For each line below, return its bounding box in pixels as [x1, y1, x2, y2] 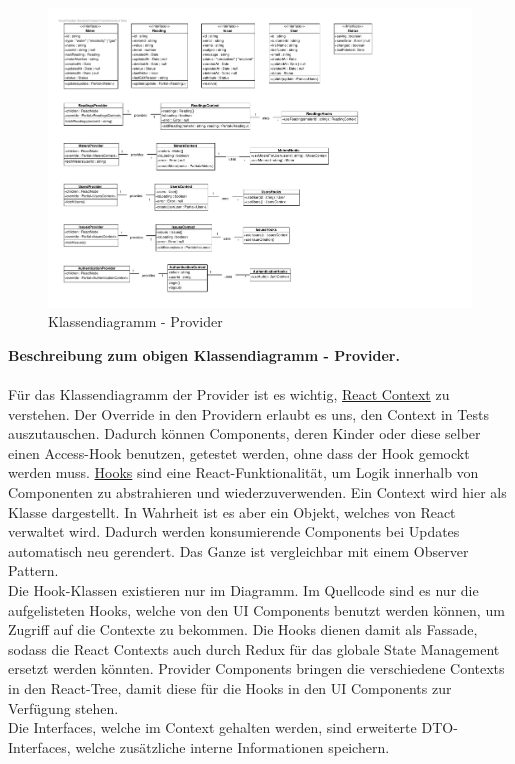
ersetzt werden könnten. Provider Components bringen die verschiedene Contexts [8, 658, 505, 679]
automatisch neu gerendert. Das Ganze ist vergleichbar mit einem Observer [8, 540, 469, 561]
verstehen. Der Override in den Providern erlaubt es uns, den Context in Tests [8, 403, 489, 424]
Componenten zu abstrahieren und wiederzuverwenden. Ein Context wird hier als [8, 482, 507, 502]
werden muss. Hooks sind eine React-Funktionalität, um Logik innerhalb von [8, 462, 479, 483]
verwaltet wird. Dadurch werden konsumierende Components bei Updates [8, 521, 460, 542]
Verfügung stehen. [8, 697, 119, 718]
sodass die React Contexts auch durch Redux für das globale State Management [8, 638, 500, 659]
